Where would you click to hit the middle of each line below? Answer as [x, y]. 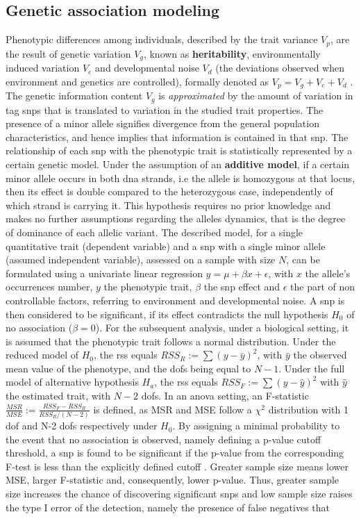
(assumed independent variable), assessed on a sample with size [141, 259]
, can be [303, 259]
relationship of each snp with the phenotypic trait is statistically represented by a [179, 150]
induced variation [43, 68]
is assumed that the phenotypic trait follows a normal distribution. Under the [171, 341]
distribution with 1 [308, 409]
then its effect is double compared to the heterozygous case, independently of [169, 191]
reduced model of [42, 355]
